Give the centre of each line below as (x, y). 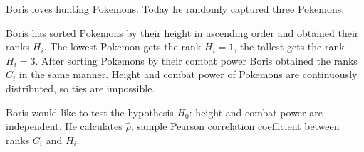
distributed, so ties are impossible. (80, 88)
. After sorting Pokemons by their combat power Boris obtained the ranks (196, 60)
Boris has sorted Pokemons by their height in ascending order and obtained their (182, 32)
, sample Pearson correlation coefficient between (235, 126)
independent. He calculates (64, 126)
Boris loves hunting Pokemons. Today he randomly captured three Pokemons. (175, 9)
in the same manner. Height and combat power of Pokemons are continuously (188, 74)
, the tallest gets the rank (289, 47)
